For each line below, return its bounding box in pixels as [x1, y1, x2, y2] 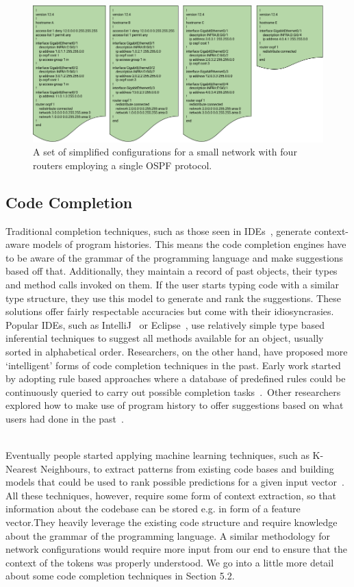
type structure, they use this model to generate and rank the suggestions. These [5, 290, 341, 305]
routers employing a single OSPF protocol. [33, 158, 212, 172]
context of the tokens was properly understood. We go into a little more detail [5, 555, 334, 569]
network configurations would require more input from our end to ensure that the [5, 542, 348, 556]
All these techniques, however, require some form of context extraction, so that [5, 488, 337, 502]
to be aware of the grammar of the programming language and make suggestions [5, 250, 344, 264]
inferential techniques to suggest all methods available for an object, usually [5, 331, 324, 345]
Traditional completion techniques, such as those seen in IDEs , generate [5, 223, 312, 238]
